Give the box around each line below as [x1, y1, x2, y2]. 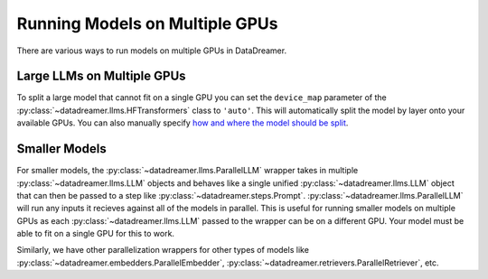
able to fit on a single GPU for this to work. [16, 228, 175, 239]
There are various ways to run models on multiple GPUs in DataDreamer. [16, 45, 287, 56]
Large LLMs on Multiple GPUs [16, 69, 186, 84]
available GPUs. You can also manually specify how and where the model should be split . [16, 117, 349, 128]
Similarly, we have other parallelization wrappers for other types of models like [16, 245, 309, 256]
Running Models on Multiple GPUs [16, 14, 278, 33]
